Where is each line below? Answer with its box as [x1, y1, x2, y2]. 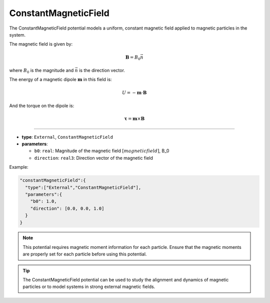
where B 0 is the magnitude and [9, 68, 74, 75]
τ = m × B [124, 116, 145, 122]
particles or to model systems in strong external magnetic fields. [22, 283, 155, 290]
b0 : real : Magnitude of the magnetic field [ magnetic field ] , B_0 [34, 148, 169, 154]
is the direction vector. [79, 68, 125, 74]
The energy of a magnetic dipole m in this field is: [9, 77, 112, 83]
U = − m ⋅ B [121, 90, 147, 95]
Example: [9, 164, 28, 170]
